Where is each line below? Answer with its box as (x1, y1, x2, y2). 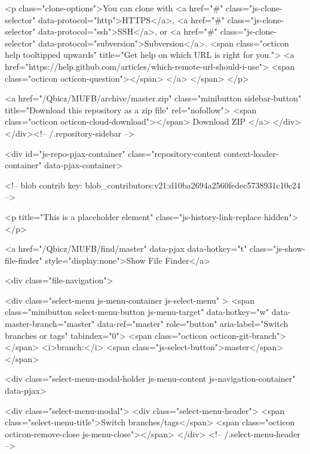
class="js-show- (250, 242, 306, 255)
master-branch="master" (5, 317, 95, 330)
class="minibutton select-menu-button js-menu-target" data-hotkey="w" (5, 305, 269, 318)
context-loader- (223, 147, 279, 159)
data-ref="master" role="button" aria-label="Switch (97, 317, 288, 330)
